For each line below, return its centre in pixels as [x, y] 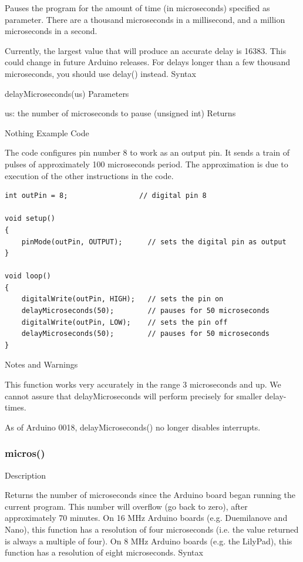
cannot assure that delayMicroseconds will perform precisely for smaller [134, 396]
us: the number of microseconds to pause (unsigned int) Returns [120, 113]
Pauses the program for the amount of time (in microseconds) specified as [137, 8]
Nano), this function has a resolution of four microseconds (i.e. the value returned [152, 529]
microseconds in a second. [51, 31]
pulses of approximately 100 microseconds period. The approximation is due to [147, 164]
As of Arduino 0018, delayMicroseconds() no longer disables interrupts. [133, 427]
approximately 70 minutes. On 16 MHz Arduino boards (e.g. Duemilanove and [146, 518]
